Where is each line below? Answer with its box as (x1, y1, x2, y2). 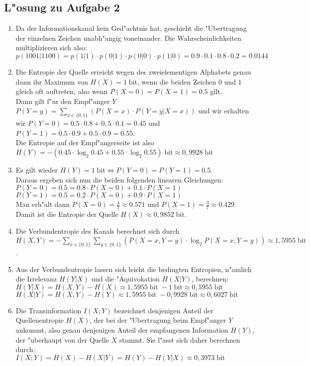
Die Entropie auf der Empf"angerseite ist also (15, 137, 154, 148)
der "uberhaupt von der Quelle (15, 334, 109, 345)
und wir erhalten (198, 105, 249, 116)
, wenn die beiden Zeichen (137, 76, 216, 87)
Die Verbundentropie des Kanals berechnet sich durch (15, 225, 180, 236)
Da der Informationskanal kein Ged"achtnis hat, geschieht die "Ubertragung (15, 23, 247, 33)
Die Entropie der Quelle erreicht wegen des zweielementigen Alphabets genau (15, 66, 251, 77)
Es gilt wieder (15, 164, 58, 175)
